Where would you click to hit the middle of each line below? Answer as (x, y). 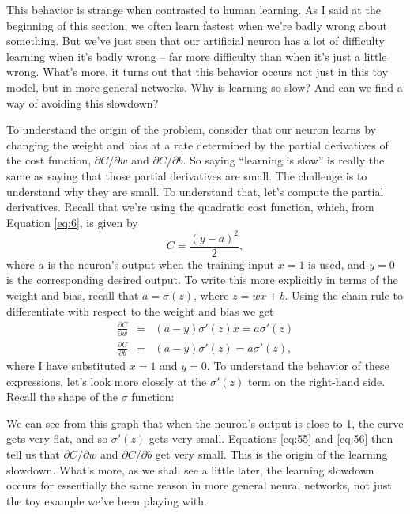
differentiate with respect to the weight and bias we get (140, 310)
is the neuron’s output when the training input (161, 264)
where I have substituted (66, 365)
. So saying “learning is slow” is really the (284, 160)
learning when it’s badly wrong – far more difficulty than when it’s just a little (197, 56)
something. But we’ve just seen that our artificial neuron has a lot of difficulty (196, 41)
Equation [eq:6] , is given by (72, 222)
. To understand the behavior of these (298, 365)
